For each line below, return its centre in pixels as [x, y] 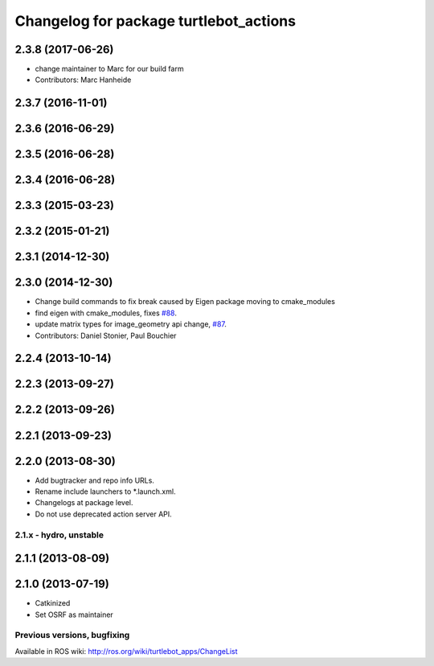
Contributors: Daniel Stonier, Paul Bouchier [106, 335]
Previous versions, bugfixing [72, 635]
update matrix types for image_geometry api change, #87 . [131, 324]
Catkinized [53, 603]
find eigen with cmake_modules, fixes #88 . [106, 313]
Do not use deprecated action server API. [103, 514]
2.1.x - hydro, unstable [59, 535]
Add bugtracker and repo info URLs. [94, 480]
